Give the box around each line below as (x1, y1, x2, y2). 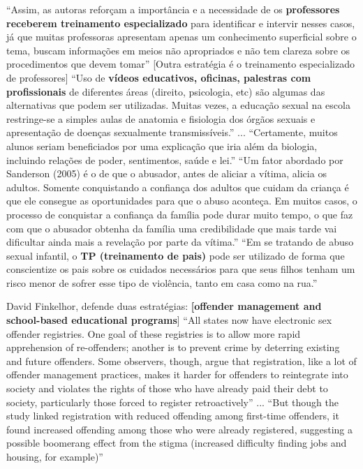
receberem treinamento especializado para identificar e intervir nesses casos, (6, 15, 355, 30)
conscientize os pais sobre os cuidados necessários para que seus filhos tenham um (6, 262, 355, 276)
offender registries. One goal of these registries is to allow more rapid (6, 326, 301, 341)
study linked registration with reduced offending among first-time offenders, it (6, 408, 339, 423)
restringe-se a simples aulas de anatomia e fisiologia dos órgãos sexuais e (6, 111, 316, 126)
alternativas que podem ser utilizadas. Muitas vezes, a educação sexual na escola (6, 98, 350, 112)
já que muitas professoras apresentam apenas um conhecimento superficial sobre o (6, 29, 357, 44)
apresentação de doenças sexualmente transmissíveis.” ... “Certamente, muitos (6, 125, 338, 140)
